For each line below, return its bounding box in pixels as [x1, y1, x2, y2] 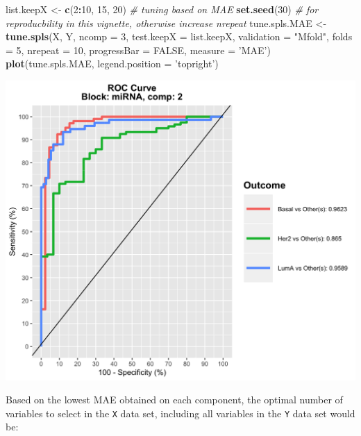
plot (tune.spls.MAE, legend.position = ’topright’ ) [6, 56, 219, 71]
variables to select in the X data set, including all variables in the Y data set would [6, 405, 355, 420]
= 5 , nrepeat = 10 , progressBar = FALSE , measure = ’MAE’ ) [6, 42, 271, 57]
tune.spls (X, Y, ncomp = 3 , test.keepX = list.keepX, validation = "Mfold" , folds [6, 29, 353, 44]
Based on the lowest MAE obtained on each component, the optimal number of [6, 392, 343, 407]
